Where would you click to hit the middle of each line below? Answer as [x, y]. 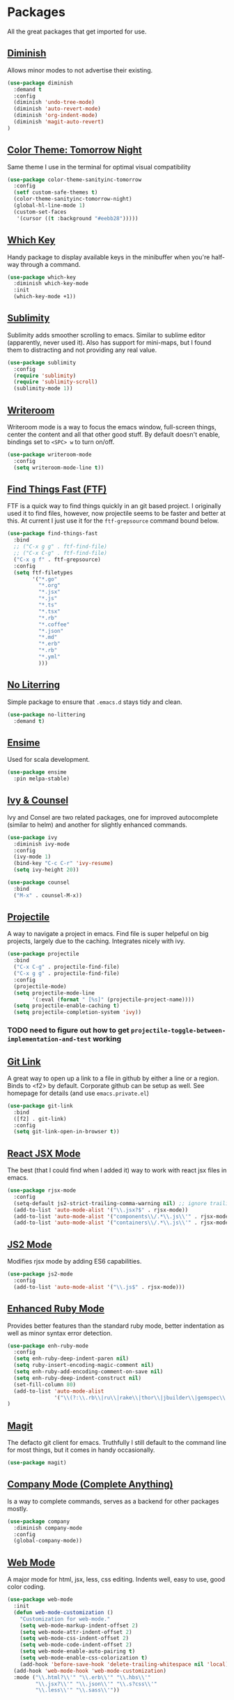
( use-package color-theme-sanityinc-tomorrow [74, 179]
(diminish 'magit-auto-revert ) [59, 122]
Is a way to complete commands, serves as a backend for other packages [113, 1501]
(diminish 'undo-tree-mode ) [54, 102]
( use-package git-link [40, 1105]
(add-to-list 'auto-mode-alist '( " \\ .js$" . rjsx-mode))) [100, 1287]
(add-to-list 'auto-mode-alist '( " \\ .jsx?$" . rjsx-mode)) [101, 1210]
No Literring [34, 685]
